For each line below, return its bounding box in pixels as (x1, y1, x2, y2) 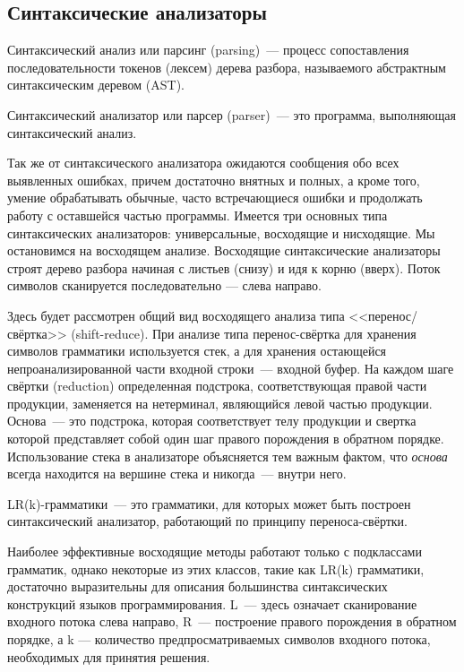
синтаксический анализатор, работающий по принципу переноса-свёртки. (7, 512, 408, 530)
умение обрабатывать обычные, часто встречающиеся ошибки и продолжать (7, 188, 423, 207)
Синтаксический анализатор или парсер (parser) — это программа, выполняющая (7, 105, 456, 124)
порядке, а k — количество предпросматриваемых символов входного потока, (7, 630, 431, 649)
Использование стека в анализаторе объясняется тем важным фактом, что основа (7, 446, 448, 465)
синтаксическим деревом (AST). (7, 75, 185, 94)
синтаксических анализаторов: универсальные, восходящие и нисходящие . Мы (7, 223, 435, 242)
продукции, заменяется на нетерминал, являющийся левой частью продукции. (7, 393, 433, 412)
